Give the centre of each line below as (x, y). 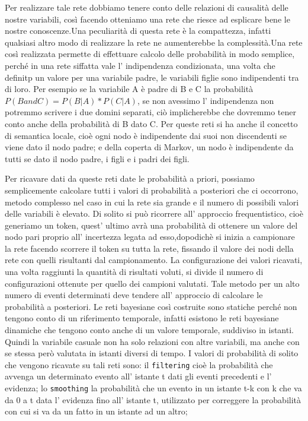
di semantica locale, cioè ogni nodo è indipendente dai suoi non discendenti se (146, 135)
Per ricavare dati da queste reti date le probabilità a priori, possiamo (130, 178)
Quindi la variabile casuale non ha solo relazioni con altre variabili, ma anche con (152, 341)
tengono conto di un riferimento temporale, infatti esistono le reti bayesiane (142, 318)
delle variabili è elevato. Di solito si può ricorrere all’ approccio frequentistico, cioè (154, 213)
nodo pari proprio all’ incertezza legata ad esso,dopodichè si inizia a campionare (150, 237)
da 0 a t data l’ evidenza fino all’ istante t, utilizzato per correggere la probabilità (153, 399)
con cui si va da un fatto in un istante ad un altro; (96, 411)
